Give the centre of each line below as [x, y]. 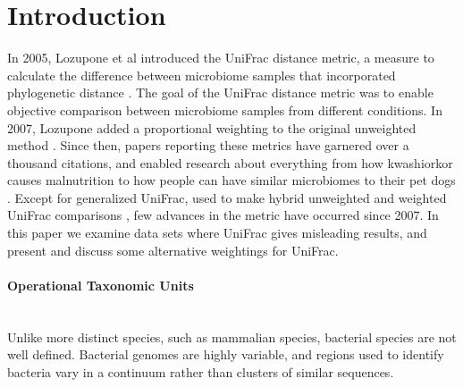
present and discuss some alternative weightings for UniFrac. [173, 250]
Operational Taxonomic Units [101, 285]
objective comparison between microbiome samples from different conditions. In [225, 109]
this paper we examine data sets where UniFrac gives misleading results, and [217, 233]
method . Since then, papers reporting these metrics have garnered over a [208, 145]
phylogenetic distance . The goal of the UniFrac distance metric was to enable [220, 93]
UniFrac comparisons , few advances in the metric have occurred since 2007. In [223, 215]
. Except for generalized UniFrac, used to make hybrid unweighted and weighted [227, 197]
